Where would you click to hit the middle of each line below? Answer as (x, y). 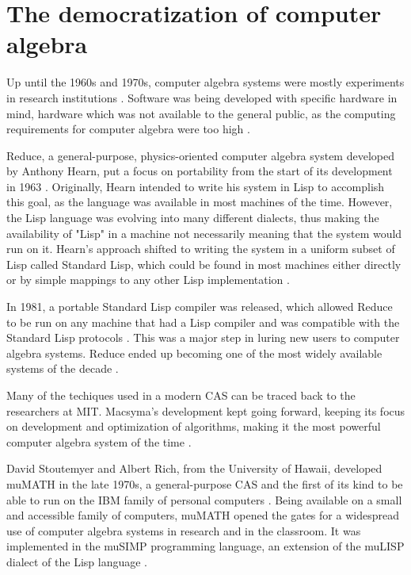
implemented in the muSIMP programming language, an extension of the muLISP (205, 546)
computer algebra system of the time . (99, 441)
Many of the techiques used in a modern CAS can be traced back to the (181, 395)
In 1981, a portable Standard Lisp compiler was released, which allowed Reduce (200, 307)
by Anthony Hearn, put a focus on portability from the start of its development (200, 171)
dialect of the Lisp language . (77, 561)
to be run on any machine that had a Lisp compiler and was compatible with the (203, 322)
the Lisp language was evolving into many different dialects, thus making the (193, 218)
